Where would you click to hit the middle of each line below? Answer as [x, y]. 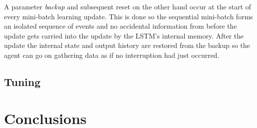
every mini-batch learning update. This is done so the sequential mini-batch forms [128, 16]
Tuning [22, 81]
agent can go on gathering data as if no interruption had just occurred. [112, 55]
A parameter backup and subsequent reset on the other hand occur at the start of [128, 6]
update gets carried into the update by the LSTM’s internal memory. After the [124, 35]
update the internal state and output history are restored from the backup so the [127, 45]
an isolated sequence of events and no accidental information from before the [121, 26]
